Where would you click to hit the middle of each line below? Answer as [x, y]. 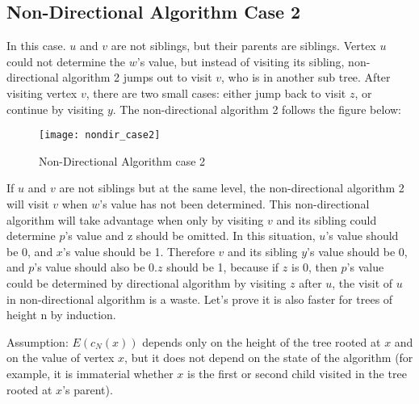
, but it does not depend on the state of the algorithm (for [269, 358]
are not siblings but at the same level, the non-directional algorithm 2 [232, 188]
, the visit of [362, 282]
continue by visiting [55, 109]
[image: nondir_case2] [100, 135]
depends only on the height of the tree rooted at [262, 341]
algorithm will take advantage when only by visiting [135, 219]
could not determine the [66, 61]
